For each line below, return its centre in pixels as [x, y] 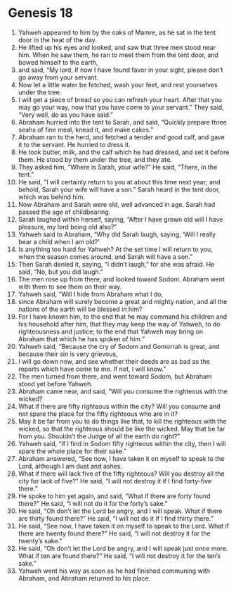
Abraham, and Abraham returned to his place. [84, 578]
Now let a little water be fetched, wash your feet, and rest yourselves [118, 84]
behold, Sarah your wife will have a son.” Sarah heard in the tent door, [119, 189]
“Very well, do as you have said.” [66, 115]
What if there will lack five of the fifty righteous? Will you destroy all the [121, 474]
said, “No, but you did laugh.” [60, 272]
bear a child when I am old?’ [59, 241]
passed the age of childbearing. [64, 212]
